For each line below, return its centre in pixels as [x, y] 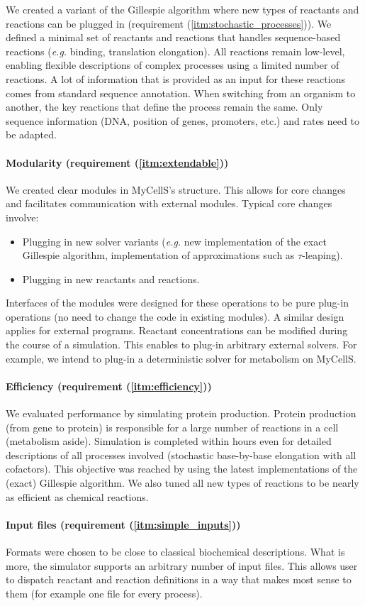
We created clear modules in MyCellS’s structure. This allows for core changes [176, 189]
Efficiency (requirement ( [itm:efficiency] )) [109, 386]
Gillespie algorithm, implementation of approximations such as [158, 255]
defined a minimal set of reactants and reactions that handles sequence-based [173, 37]
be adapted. [31, 134]
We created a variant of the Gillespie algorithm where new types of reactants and [182, 9]
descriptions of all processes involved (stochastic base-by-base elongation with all [181, 454]
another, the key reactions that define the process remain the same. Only [164, 107]
